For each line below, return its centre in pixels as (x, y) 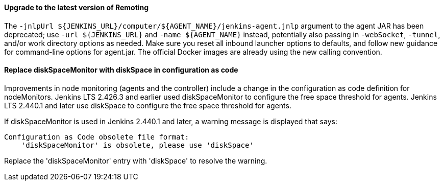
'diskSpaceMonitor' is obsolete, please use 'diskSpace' (137, 145)
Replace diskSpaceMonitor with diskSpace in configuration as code (121, 70)
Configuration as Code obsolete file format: (97, 137)
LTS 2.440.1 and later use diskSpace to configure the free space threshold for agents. (148, 105)
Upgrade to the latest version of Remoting (77, 7)
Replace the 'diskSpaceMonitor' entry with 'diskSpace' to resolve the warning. (136, 160)
